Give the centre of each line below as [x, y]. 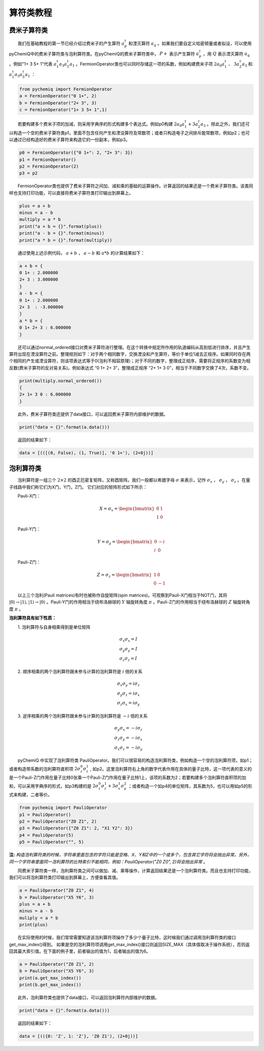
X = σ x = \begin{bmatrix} [127, 509]
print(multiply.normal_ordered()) [61, 381]
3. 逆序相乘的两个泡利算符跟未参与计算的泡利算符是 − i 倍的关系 [83, 716]
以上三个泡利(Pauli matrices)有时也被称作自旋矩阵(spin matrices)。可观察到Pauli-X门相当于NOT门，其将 [122, 595]
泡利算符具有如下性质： [33, 618]
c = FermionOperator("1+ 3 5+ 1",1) [63, 110]
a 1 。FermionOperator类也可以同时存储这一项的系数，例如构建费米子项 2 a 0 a [147, 65]
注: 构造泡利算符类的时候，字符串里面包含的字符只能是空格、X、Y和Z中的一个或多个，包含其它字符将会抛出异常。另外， [130, 855]
